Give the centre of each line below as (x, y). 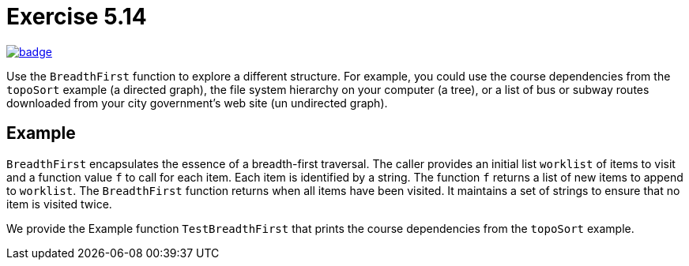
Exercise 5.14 (77, 17)
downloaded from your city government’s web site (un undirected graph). (197, 103)
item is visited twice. (59, 204)
